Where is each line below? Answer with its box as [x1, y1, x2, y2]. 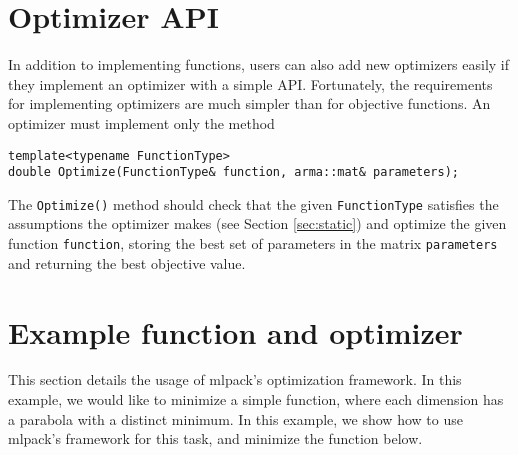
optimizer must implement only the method [8, 112, 275, 133]
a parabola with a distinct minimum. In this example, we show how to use [8, 408, 463, 429]
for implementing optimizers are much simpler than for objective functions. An [8, 93, 491, 114]
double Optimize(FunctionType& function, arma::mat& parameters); [8, 165, 460, 180]
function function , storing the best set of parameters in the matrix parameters [8, 233, 498, 254]
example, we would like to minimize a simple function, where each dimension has [8, 389, 504, 410]
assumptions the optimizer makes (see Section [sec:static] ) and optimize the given [8, 213, 507, 234]
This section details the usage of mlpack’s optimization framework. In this [8, 369, 462, 390]
